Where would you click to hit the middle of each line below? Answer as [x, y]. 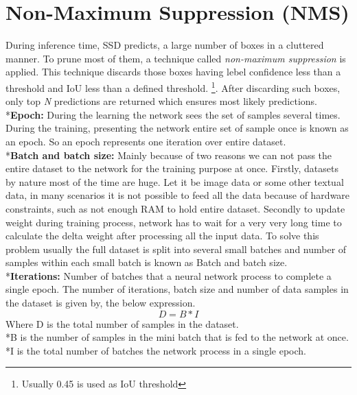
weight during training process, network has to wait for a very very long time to [174, 222]
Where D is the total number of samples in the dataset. [122, 323]
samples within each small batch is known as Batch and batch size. [147, 262]
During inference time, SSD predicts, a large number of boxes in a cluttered [165, 45]
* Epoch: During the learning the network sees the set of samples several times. [173, 114]
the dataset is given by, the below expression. [101, 303]
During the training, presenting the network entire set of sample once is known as [177, 128]
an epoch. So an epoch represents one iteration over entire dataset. [146, 141]
